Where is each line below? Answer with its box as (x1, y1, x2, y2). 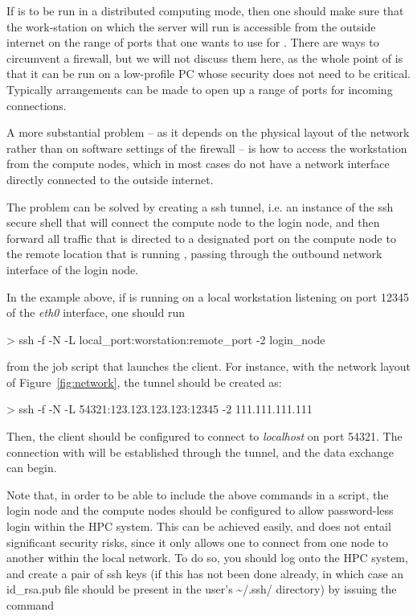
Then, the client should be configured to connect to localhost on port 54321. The (6, 428, 403, 445)
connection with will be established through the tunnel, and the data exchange (6, 443, 395, 460)
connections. (6, 97, 67, 113)
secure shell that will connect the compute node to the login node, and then (6, 214, 380, 231)
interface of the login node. (6, 261, 139, 277)
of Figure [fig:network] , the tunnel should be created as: (6, 373, 282, 390)
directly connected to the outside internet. (6, 170, 214, 187)
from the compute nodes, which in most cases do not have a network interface (6, 155, 390, 172)
